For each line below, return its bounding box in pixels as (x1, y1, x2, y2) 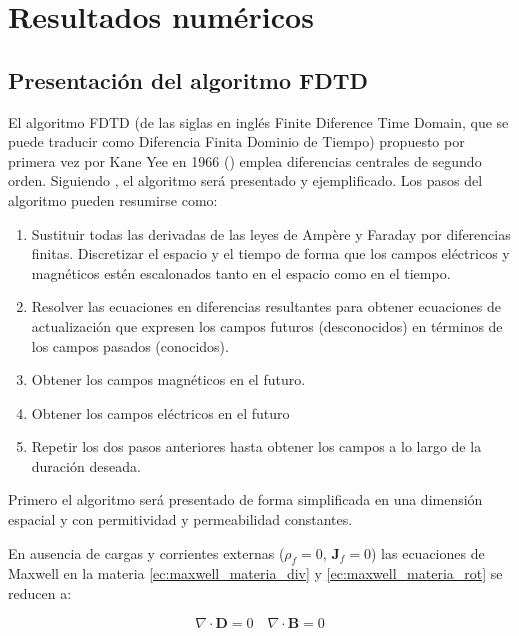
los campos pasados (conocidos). (31, 335, 229, 356)
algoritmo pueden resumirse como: (8, 189, 218, 210)
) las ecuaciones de (371, 542, 485, 563)
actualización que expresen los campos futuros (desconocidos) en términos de (31, 315, 503, 336)
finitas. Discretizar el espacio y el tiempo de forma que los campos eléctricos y (31, 243, 510, 264)
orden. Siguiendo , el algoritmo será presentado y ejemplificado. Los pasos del (8, 170, 483, 191)
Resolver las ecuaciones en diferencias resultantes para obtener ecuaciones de (31, 296, 501, 317)
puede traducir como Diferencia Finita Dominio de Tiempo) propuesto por (8, 131, 465, 152)
